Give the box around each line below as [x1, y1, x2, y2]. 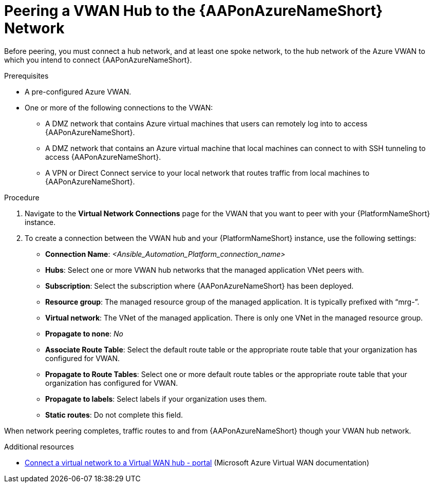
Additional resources [4, 442, 74, 451]
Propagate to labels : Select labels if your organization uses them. [45, 394, 267, 403]
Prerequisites [4, 71, 49, 80]
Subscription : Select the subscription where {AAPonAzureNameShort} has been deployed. [45, 281, 354, 290]
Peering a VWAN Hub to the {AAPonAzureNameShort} [4, 2, 383, 20]
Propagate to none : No [45, 329, 123, 338]
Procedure [4, 193, 40, 202]
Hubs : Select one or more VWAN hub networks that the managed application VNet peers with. [45, 265, 364, 274]
